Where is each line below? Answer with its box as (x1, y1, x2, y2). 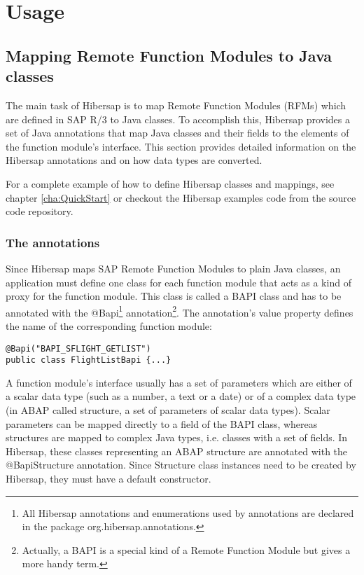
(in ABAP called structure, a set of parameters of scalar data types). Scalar (6, 403, 330, 417)
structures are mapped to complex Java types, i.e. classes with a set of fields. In (6, 430, 348, 445)
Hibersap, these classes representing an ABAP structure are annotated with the (6, 443, 348, 458)
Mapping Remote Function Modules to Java (6, 44, 332, 66)
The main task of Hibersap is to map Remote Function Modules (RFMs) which (6, 97, 346, 112)
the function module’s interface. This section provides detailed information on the (6, 139, 356, 153)
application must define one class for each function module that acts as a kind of (6, 275, 351, 289)
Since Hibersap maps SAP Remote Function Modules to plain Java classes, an (6, 261, 341, 275)
